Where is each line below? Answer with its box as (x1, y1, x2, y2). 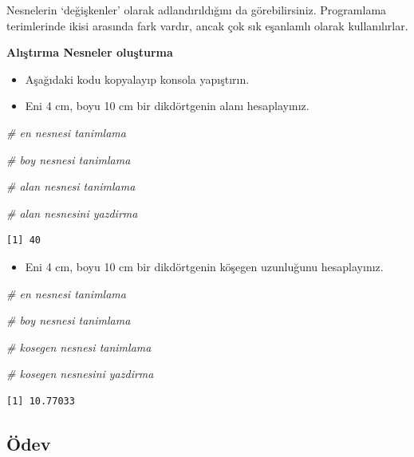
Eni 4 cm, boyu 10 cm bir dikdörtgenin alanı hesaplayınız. (25, 97, 310, 114)
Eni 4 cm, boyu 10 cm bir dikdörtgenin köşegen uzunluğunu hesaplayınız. (25, 258, 384, 274)
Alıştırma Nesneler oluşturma (6, 44, 173, 61)
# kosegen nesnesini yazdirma (6, 365, 154, 382)
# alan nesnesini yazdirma (6, 204, 138, 221)
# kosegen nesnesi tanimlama (6, 338, 152, 355)
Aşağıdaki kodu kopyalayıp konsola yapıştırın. (25, 70, 250, 87)
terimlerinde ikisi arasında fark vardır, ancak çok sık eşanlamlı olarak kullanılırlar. (6, 17, 408, 33)
